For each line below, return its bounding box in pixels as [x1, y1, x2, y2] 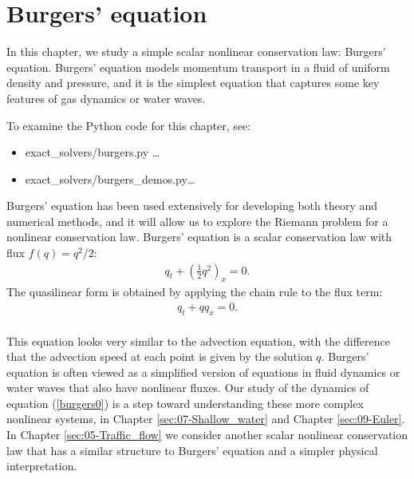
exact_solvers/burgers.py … [25, 144, 160, 160]
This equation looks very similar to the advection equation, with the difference [6, 332, 391, 349]
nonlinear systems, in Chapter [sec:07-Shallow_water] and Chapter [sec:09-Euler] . [6, 410, 405, 427]
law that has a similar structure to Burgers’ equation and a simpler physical [6, 441, 378, 458]
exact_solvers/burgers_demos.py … [25, 170, 195, 187]
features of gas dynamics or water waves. [6, 89, 206, 106]
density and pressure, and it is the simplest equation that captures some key [6, 74, 380, 91]
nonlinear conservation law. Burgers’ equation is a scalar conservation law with [6, 228, 392, 245]
